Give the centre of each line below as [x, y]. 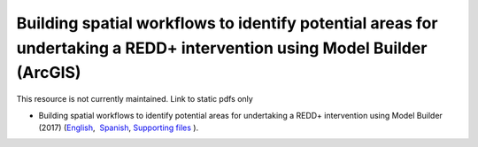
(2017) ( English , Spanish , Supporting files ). [119, 128]
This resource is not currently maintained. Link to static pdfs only [135, 99]
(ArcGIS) [49, 73]
